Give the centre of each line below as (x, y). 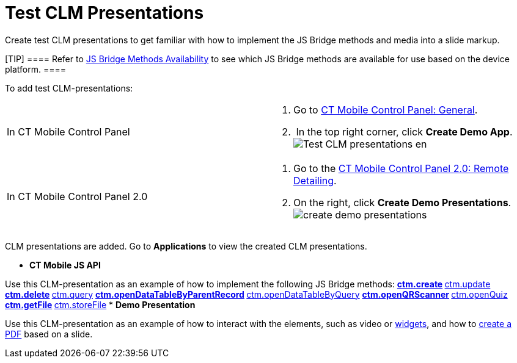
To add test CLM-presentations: (69, 88)
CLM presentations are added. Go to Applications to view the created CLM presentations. (186, 246)
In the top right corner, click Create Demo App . (404, 131)
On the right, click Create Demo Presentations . (402, 202)
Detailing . (315, 180)
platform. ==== (36, 69)
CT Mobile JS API (65, 265)
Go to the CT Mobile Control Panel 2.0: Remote (401, 168)
